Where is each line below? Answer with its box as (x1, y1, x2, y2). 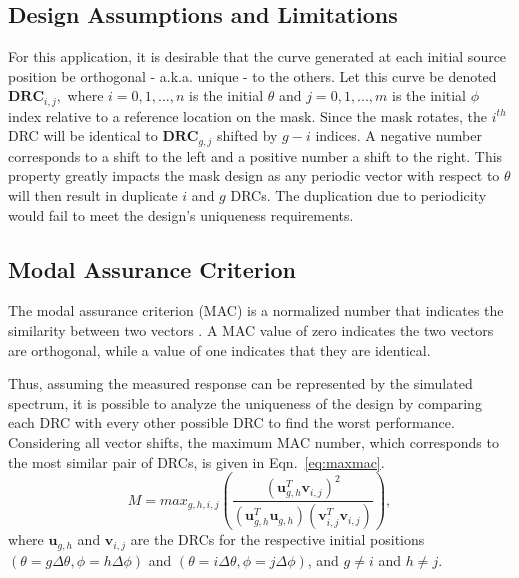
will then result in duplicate (8, 185, 178, 206)
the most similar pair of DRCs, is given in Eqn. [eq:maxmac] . (8, 451, 385, 472)
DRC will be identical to (8, 125, 158, 146)
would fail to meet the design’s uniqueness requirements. (8, 204, 354, 225)
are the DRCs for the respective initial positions (130, 529, 425, 550)
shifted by (217, 125, 278, 146)
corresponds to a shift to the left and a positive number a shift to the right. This (8, 145, 503, 166)
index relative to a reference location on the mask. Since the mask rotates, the (8, 105, 488, 126)
